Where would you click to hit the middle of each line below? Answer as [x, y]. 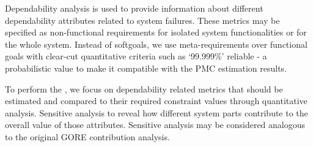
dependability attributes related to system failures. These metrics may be [142, 20]
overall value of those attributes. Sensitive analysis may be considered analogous [155, 125]
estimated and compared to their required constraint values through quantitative [156, 101]
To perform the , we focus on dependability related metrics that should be [144, 89]
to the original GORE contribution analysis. [87, 136]
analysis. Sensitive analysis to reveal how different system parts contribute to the [156, 112]
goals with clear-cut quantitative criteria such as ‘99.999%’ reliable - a [136, 56]
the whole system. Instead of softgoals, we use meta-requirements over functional [156, 44]
